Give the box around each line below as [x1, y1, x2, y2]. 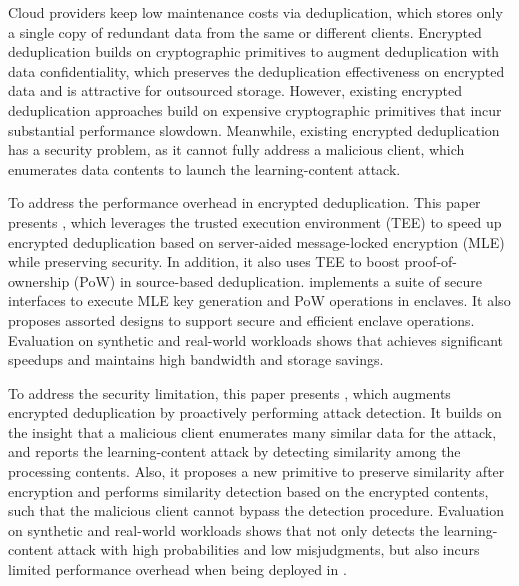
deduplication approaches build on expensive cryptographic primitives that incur [8, 99, 502, 120]
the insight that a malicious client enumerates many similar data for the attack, [8, 421, 497, 442]
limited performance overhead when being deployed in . [8, 559, 347, 580]
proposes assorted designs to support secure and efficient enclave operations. [8, 309, 475, 330]
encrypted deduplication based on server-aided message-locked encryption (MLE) [8, 231, 505, 252]
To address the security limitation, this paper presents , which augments [8, 382, 451, 403]
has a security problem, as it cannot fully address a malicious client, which [8, 139, 465, 160]
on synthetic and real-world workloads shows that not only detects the [8, 519, 439, 540]
